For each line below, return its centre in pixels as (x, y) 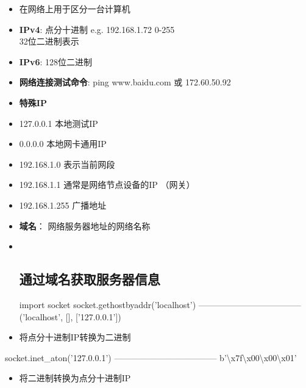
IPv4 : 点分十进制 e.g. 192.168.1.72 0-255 (97, 29)
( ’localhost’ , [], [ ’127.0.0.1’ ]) (70, 316)
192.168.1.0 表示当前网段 (67, 164)
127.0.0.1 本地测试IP (59, 123)
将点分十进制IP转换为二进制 (75, 337)
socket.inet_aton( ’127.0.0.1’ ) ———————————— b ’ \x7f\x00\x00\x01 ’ (151, 357)
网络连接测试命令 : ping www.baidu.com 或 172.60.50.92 (125, 82)
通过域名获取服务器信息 (90, 279)
